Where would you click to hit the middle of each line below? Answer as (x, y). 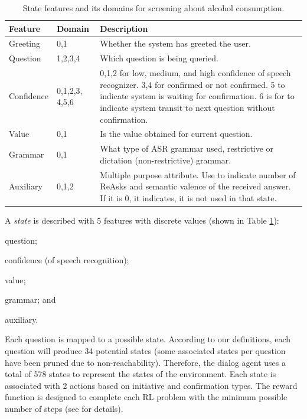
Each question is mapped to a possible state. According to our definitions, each (148, 339)
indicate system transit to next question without (187, 107)
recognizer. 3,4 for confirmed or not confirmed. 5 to (192, 84)
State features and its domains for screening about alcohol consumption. (153, 8)
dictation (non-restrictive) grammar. (166, 160)
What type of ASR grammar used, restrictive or (187, 148)
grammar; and (30, 299)
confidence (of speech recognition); (67, 260)
